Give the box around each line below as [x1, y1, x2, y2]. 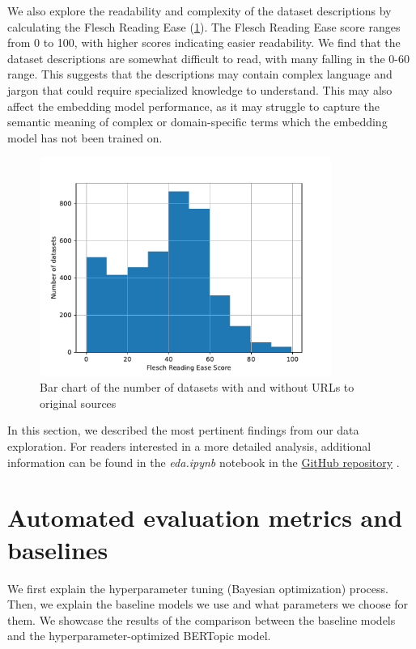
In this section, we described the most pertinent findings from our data [7, 422, 359, 439]
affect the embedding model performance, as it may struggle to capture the [7, 97, 380, 114]
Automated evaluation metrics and [7, 501, 403, 534]
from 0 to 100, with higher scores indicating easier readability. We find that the [7, 34, 401, 51]
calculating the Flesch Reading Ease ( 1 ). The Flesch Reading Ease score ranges [7, 18, 401, 35]
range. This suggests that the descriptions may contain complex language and [7, 66, 393, 83]
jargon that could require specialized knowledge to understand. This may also [7, 81, 393, 98]
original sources [40, 394, 117, 411]
